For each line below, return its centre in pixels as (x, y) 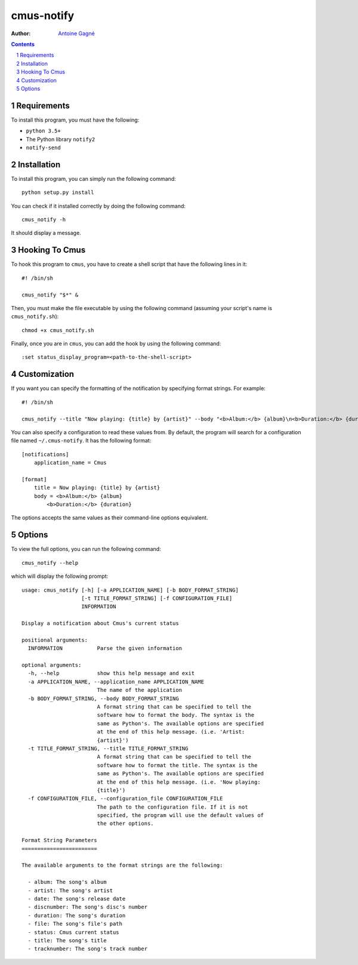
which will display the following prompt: (60, 576)
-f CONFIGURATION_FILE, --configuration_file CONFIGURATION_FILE (125, 799)
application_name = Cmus (70, 463)
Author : (21, 33)
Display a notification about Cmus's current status (100, 624)
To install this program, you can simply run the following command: (93, 178)
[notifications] (45, 454)
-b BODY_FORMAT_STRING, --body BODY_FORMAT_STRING (103, 698)
